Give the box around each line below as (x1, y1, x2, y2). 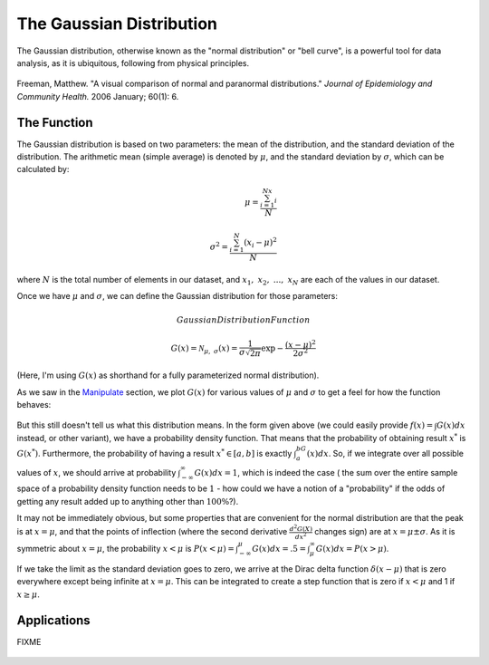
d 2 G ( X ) (289, 523, 312, 534)
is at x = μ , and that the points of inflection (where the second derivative (16, 526, 288, 537)
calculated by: (16, 164, 70, 175)
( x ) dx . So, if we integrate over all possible (306, 448, 464, 459)
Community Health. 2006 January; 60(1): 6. (16, 91, 179, 101)
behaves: (16, 400, 52, 410)
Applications (16, 612, 91, 628)
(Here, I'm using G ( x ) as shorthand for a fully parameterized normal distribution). (16, 370, 320, 381)
